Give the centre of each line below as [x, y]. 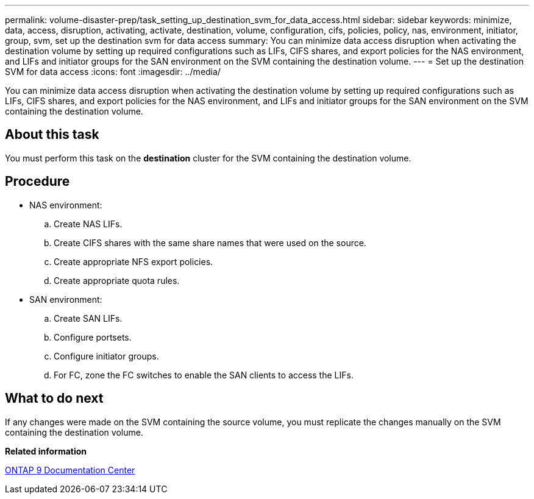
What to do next [54, 398]
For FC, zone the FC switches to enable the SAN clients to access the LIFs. [204, 375]
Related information [46, 451]
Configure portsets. [93, 337]
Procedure [37, 182]
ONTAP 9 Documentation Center [70, 470]
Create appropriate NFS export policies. [133, 261]
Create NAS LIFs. [88, 224]
